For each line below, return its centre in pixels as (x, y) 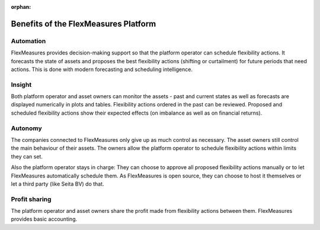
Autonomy (26, 128)
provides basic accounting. (44, 219)
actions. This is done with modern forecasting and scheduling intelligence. (102, 69)
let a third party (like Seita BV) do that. (57, 184)
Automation (28, 41)
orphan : (21, 7)
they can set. (27, 156)
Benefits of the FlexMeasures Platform (84, 24)
